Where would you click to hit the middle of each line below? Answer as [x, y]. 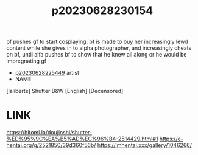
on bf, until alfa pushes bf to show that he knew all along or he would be [97, 55]
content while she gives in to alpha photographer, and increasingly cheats [99, 48]
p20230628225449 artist [47, 73]
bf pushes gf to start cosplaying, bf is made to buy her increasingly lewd [97, 42]
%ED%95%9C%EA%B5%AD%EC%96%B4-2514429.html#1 [82, 139]
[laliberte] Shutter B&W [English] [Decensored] [65, 91]
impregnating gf [27, 61]
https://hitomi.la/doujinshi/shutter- [49, 133]
